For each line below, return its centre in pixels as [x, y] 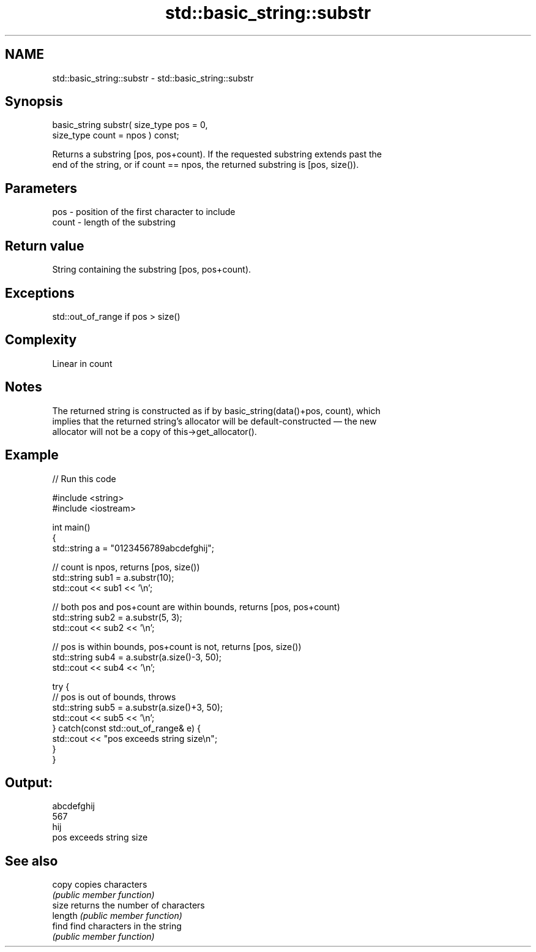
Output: [29, 782]
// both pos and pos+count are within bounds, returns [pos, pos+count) [196, 606]
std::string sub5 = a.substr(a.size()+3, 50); [138, 707]
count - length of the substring [114, 222]
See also [32, 861]
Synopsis [34, 102]
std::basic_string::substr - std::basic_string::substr [153, 78]
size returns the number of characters [128, 905]
